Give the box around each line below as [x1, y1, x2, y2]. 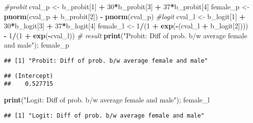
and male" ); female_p [4, 40, 69, 50]
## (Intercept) [4, 72, 54, 79]
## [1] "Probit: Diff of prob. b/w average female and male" [4, 57, 208, 64]
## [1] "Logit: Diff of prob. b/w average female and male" [4, 112, 205, 119]
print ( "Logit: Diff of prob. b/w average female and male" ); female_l [4, 94, 210, 104]
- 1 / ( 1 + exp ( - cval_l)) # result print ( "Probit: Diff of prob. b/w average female [4, 30, 248, 40]
